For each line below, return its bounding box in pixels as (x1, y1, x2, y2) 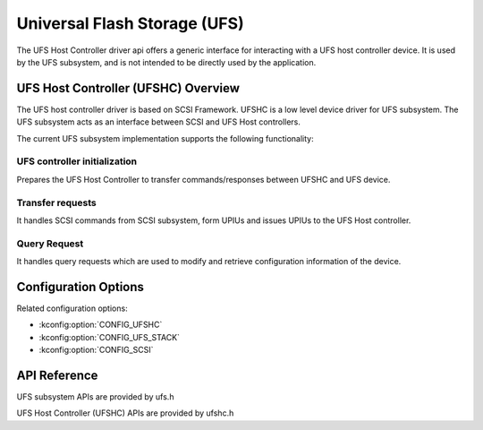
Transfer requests (16, 196, 97, 209)
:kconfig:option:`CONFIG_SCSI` (38, 345, 154, 356)
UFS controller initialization (16, 155, 138, 168)
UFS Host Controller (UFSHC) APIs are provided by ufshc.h (16, 408, 234, 418)
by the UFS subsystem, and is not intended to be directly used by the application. (16, 56, 317, 67)
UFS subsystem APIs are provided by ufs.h (16, 391, 174, 402)
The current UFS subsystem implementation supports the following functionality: (16, 133, 314, 143)
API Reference (16, 367, 98, 383)
